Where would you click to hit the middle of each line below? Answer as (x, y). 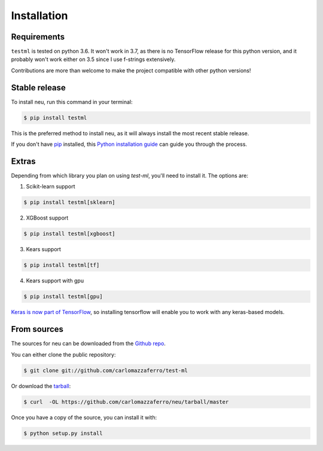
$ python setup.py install (63, 433)
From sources (37, 329)
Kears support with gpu (55, 281)
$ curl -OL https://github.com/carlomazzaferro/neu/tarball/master (126, 402)
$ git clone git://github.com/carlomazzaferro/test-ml (106, 370)
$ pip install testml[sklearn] (70, 202)
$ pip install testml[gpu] (63, 297)
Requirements (38, 37)
